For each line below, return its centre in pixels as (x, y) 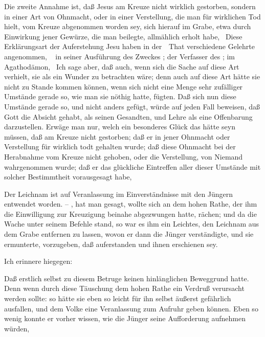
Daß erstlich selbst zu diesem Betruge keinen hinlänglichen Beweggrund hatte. (127, 278)
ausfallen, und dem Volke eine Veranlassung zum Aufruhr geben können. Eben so (131, 308)
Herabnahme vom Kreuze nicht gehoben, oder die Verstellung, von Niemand (124, 156)
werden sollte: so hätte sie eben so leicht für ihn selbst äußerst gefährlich (118, 298)
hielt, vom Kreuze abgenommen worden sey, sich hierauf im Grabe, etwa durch (128, 26)
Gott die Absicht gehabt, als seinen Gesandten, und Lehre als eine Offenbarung (128, 116)
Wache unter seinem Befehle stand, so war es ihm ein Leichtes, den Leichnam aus (132, 224)
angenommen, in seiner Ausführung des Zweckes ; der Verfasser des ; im (120, 56)
